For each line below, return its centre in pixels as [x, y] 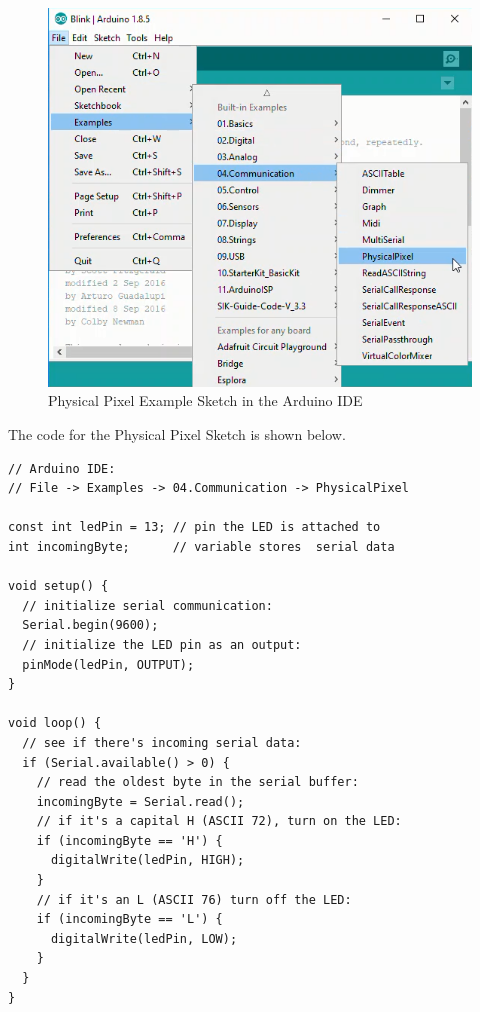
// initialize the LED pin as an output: [162, 644]
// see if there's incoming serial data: [162, 742]
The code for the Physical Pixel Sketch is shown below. [177, 434]
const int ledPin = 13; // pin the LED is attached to [194, 527]
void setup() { [58, 586]
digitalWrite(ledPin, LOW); [144, 938]
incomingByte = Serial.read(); [140, 801]
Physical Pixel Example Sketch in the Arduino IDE [205, 400]
